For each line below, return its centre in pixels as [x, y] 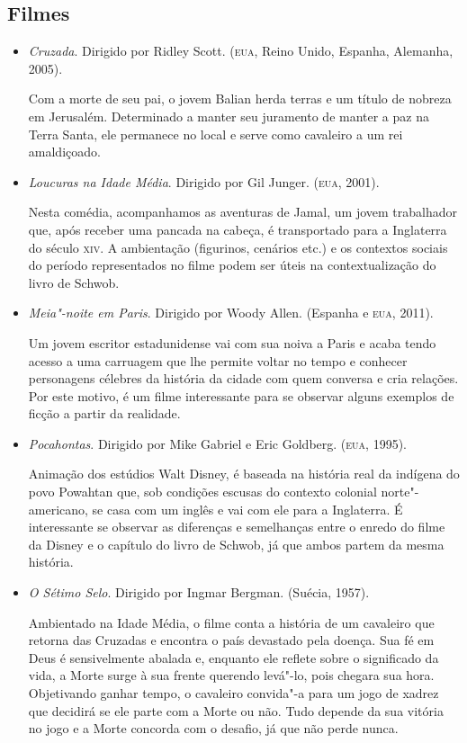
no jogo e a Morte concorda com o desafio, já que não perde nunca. [213, 728]
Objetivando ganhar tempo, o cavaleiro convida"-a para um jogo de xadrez [233, 693]
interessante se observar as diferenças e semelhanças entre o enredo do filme [237, 527]
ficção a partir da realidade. [104, 413]
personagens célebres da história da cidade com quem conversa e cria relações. [243, 378]
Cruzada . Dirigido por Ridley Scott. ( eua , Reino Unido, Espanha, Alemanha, [241, 51]
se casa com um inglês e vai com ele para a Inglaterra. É [247, 509]
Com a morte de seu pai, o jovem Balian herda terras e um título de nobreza [240, 98]
